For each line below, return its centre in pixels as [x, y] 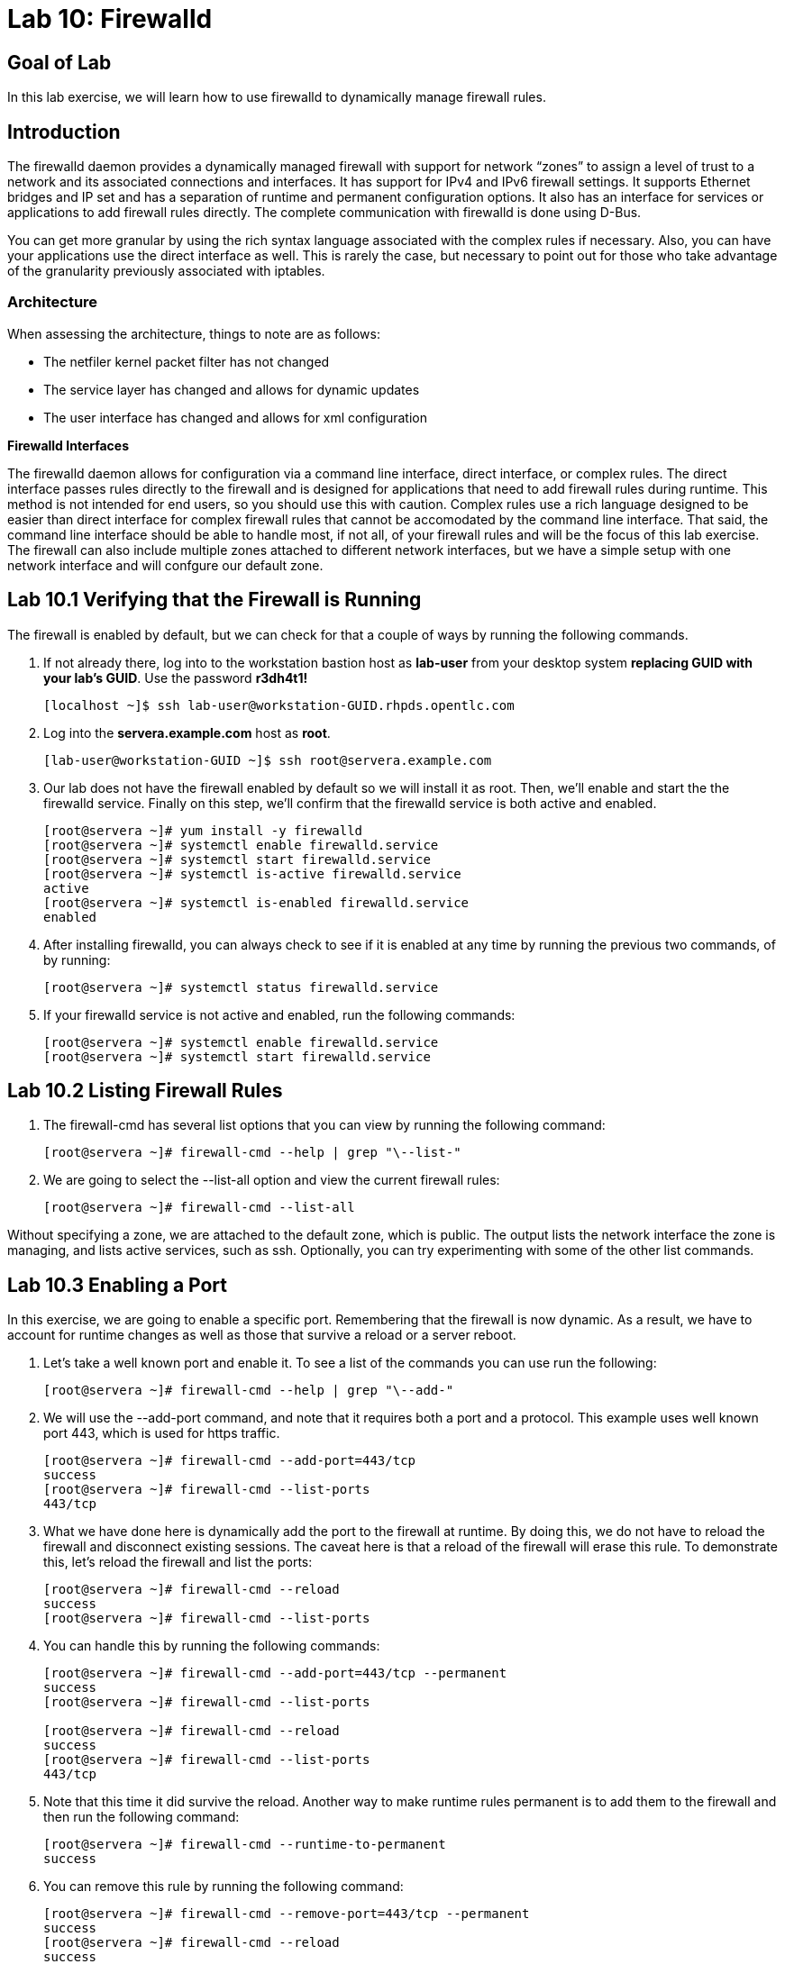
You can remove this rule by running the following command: [224, 1887]
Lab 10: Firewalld [110, 19]
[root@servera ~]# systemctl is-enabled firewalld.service [256, 902]
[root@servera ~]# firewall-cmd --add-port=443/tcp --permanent [275, 1673]
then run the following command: [141, 1817]
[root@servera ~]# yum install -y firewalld [203, 830]
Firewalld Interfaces [68, 445]
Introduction [64, 132]
